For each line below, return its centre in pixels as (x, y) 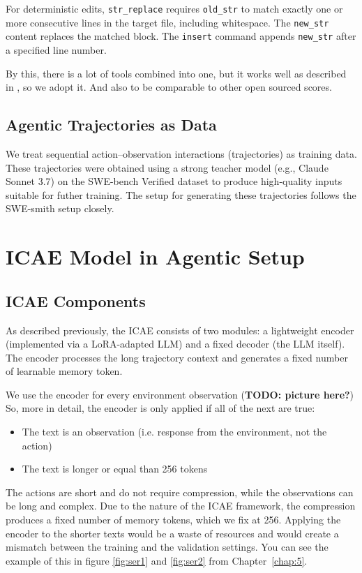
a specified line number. (56, 49)
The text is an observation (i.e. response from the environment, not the (174, 432)
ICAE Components (76, 300)
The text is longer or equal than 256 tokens (115, 469)
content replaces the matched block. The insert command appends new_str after (181, 36)
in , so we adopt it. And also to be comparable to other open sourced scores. (169, 87)
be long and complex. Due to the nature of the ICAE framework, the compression (181, 506)
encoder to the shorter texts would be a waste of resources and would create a (172, 533)
